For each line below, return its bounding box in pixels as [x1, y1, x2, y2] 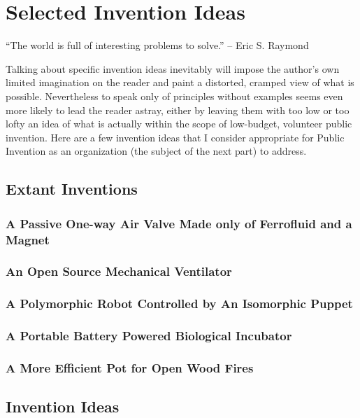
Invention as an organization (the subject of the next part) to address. [6, 144, 307, 158]
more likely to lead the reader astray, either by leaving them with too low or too [6, 102, 350, 117]
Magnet [6, 230, 50, 248]
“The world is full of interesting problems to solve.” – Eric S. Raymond [6, 38, 309, 53]
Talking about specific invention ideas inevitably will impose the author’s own [6, 61, 340, 76]
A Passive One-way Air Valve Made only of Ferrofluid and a [6, 214, 352, 232]
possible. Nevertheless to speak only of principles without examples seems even [6, 88, 343, 103]
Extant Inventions [6, 178, 138, 200]
